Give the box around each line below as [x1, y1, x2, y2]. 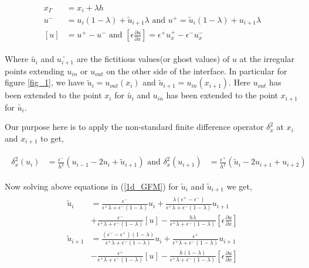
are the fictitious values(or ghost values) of [76, 53, 230, 65]
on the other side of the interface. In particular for [106, 64, 287, 77]
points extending [5, 64, 64, 77]
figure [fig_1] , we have [5, 76, 84, 88]
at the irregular [239, 53, 295, 65]
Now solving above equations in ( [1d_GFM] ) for [5, 180, 179, 192]
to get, [40, 132, 64, 144]
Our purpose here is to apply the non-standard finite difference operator [5, 121, 264, 133]
